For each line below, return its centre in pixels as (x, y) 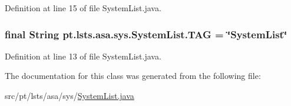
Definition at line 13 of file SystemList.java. (83, 56)
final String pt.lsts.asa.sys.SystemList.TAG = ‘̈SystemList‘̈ (146, 34)
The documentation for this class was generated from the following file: (133, 76)
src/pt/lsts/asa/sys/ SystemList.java (70, 95)
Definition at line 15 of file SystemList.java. (83, 8)
